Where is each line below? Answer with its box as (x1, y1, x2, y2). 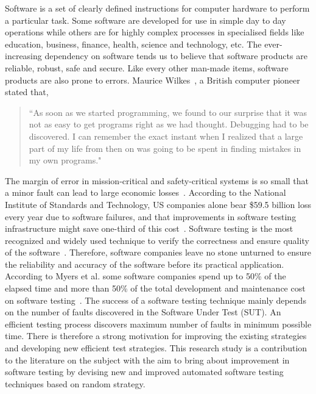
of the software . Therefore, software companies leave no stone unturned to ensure (5, 246, 312, 259)
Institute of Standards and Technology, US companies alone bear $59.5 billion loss (5, 198, 311, 210)
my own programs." (29, 154, 102, 167)
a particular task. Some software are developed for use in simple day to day (5, 13, 286, 26)
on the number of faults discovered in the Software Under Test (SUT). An (5, 306, 281, 318)
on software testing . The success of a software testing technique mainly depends (5, 293, 306, 306)
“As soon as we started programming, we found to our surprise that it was (29, 106, 307, 118)
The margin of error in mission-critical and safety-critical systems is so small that (5, 174, 309, 187)
